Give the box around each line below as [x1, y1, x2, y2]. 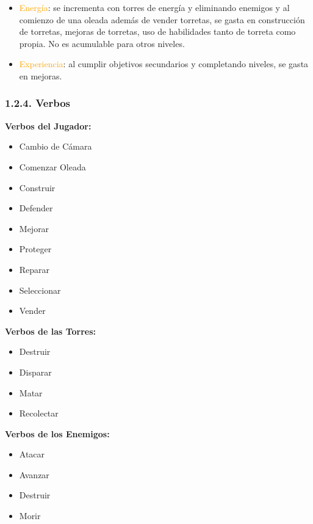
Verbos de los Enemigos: [5, 427, 110, 440]
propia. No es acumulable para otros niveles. [19, 37, 185, 49]
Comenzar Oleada [19, 160, 86, 173]
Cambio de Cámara [19, 140, 92, 153]
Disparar [19, 365, 52, 378]
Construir [19, 181, 56, 194]
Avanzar [19, 468, 49, 481]
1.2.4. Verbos [5, 95, 70, 111]
